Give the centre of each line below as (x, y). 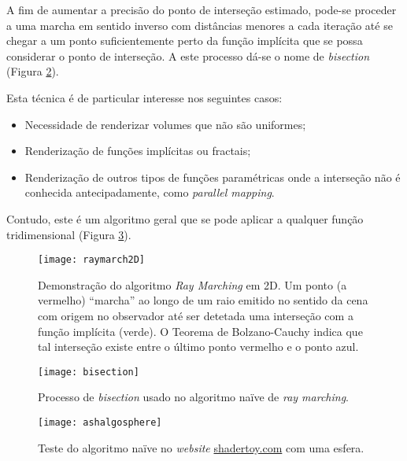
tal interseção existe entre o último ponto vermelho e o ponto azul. (198, 347)
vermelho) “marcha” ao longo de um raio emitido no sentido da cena (203, 300)
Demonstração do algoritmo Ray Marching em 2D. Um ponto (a (192, 284)
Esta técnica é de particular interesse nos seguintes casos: (144, 97)
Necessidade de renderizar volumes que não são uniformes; (165, 124)
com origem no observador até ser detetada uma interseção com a (196, 315)
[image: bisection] (89, 372)
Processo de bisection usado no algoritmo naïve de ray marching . (194, 397)
